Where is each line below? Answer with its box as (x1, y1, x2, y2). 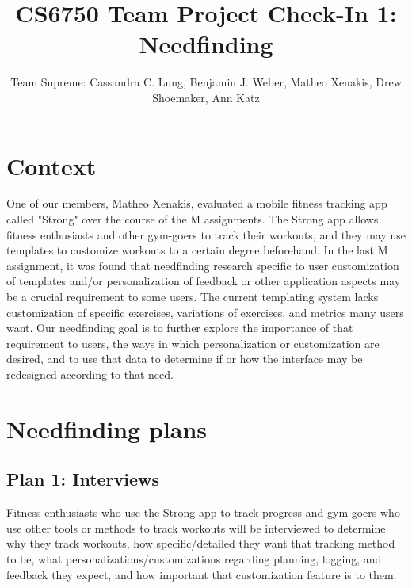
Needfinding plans (6, 412, 208, 445)
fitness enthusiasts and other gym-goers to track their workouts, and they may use (6, 226, 406, 242)
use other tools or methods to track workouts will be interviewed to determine (6, 519, 386, 536)
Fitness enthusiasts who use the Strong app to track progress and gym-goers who (6, 504, 400, 521)
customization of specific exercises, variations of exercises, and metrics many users (6, 304, 404, 320)
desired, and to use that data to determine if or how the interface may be (6, 350, 363, 367)
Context (6, 149, 97, 181)
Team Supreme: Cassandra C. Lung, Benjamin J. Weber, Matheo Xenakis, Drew (10, 74, 402, 90)
